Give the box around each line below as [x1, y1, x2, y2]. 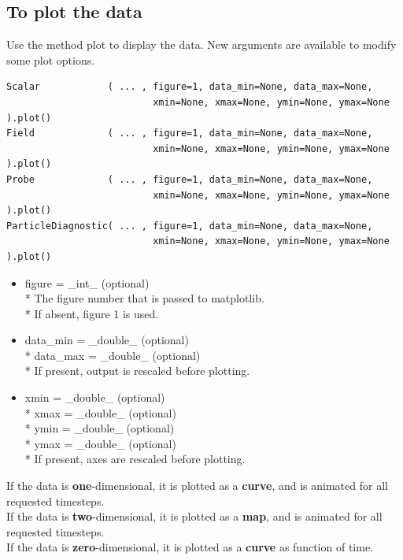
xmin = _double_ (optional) [24, 389, 165, 406]
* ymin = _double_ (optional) [24, 420, 175, 436]
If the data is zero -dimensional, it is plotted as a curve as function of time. [6, 539, 373, 555]
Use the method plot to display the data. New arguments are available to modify [6, 36, 397, 53]
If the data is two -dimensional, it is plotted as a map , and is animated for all [6, 508, 383, 525]
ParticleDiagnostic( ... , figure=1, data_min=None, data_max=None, [6, 220, 373, 232]
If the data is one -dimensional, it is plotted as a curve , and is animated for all [6, 477, 388, 494]
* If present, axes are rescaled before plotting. [24, 451, 246, 467]
